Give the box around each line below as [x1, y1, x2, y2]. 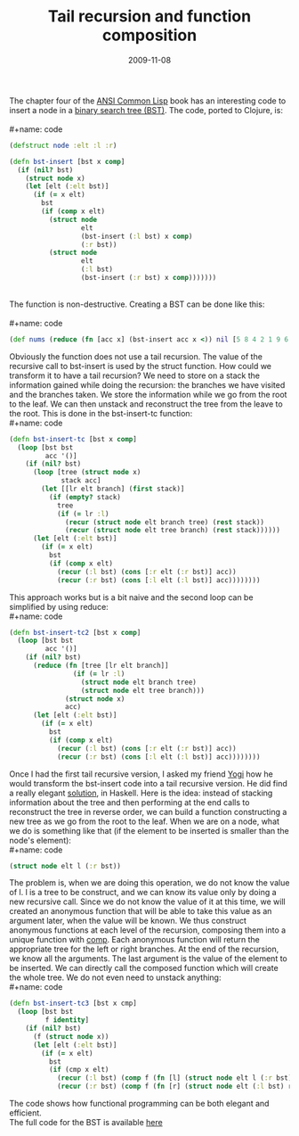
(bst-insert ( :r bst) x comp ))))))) [80, 274, 217, 283]
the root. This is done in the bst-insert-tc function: [9, 407, 193, 418]
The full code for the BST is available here [9, 1117, 163, 1128]
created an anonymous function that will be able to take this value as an [9, 906, 272, 917]
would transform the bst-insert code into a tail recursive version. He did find [9, 778, 287, 788]
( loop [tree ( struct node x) [32, 468, 141, 477]
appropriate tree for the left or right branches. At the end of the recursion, [9, 943, 279, 955]
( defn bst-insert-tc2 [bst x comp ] [9, 628, 141, 637]
